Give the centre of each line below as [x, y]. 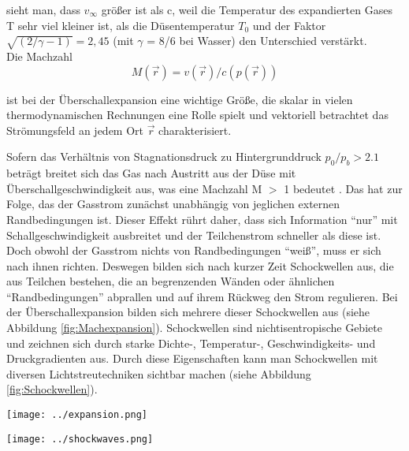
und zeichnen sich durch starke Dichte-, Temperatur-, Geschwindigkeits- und [191, 343]
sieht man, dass [43, 9]
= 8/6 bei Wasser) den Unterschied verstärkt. [257, 41]
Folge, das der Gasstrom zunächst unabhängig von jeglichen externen [173, 204]
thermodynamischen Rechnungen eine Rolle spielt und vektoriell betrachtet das [197, 115]
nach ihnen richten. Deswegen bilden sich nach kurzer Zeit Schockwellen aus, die [200, 265]
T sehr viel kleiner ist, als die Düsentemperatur [121, 25]
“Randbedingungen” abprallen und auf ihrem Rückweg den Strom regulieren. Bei [202, 296]
